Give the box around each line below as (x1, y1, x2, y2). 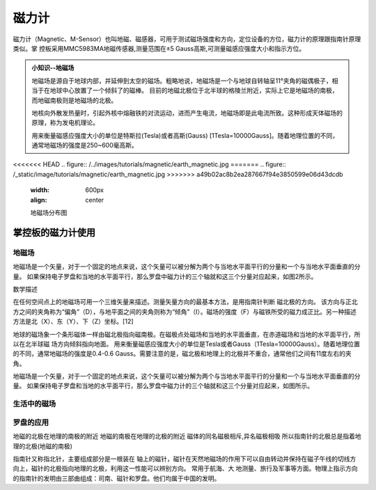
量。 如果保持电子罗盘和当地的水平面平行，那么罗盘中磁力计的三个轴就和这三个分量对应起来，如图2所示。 (13, 272, 318, 280)
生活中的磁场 (13, 399, 56, 409)
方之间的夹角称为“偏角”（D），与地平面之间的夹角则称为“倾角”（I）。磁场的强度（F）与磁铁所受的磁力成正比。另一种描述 (13, 307, 357, 316)
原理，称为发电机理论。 (31, 118, 99, 127)
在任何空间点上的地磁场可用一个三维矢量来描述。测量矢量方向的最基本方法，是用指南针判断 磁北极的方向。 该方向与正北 (13, 298, 358, 306)
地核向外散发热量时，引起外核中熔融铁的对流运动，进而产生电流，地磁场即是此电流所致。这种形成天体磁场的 (31, 109, 343, 117)
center (85, 196, 104, 204)
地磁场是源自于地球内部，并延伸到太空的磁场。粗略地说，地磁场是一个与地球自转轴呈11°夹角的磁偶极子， (31, 77, 332, 85)
